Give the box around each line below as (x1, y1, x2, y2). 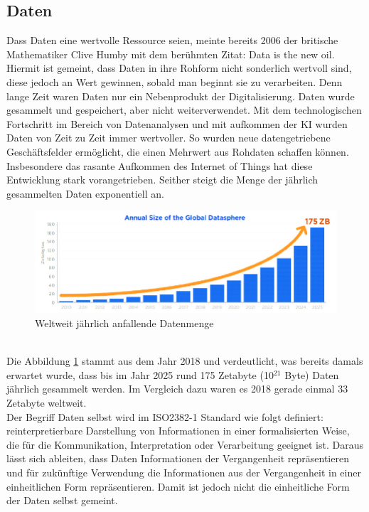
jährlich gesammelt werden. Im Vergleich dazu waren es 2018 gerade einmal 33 (6, 381, 348, 396)
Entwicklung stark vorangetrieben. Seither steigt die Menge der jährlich (6, 172, 319, 187)
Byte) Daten (284, 367, 339, 382)
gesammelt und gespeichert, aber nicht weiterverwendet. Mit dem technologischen (6, 102, 362, 117)
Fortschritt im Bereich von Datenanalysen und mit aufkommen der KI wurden (6, 116, 348, 131)
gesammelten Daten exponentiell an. (6, 186, 164, 201)
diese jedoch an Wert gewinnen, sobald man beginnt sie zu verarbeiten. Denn (6, 74, 343, 89)
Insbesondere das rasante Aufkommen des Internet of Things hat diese (6, 158, 313, 173)
